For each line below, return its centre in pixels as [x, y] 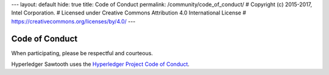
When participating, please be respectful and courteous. [82, 53]
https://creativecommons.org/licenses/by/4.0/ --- [73, 21]
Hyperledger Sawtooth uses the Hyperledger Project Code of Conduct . [101, 64]
